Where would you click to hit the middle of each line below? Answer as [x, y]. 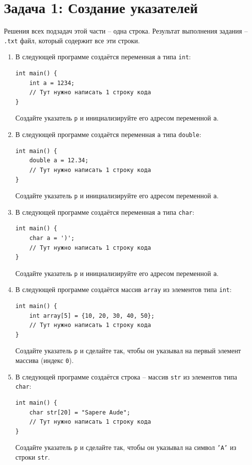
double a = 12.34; [59, 161]
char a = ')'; [52, 238]
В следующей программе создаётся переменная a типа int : [103, 57]
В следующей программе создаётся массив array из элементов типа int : [123, 289]
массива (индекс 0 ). [44, 360]
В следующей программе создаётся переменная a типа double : [108, 134]
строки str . [33, 457]
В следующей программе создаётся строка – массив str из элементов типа [126, 376]
